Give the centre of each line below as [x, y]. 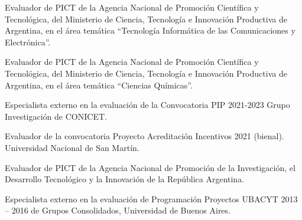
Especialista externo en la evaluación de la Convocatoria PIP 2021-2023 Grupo [147, 105]
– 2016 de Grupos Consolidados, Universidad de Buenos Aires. [118, 210]
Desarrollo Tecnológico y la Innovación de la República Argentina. [125, 179]
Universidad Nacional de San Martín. [72, 147]
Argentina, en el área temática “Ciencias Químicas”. [99, 85]
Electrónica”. [28, 42]
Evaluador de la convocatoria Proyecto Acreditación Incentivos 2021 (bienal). [144, 136]
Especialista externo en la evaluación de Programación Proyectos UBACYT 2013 [151, 198]
